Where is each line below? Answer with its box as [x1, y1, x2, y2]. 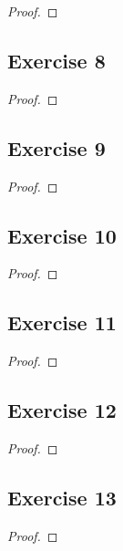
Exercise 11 [7, 308, 117, 337]
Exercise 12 [7, 396, 117, 424]
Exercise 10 [7, 221, 117, 249]
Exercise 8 [7, 46, 106, 74]
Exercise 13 [7, 483, 117, 511]
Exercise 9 [7, 133, 106, 161]
